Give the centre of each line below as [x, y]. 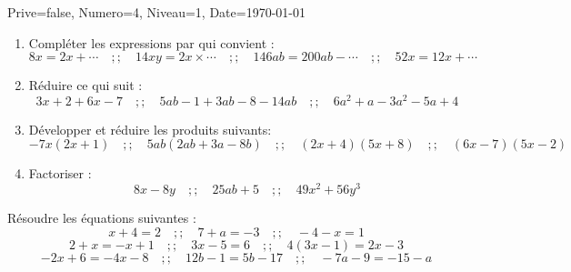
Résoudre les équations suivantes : [102, 218]
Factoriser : [60, 173]
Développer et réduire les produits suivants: [150, 129]
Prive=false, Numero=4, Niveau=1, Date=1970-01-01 [156, 12]
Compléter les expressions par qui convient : [151, 42]
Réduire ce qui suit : [85, 85]
